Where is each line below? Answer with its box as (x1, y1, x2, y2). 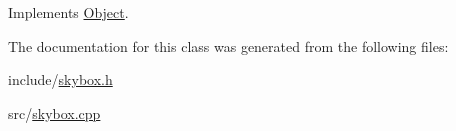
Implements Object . (8, 2, 129, 22)
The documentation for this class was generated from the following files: (8, 35, 449, 56)
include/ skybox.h (8, 69, 113, 90)
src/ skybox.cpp (8, 102, 101, 123)
